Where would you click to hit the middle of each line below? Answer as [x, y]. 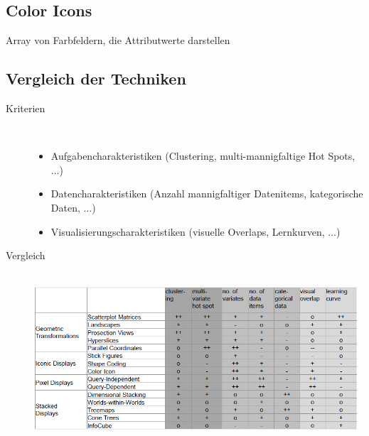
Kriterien [26, 108]
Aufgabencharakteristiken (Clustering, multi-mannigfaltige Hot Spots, [203, 156]
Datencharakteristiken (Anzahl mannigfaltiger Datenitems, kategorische [207, 194]
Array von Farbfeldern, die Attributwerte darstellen [118, 40]
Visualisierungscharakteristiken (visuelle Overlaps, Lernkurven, [188, 231]
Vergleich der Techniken [96, 78]
